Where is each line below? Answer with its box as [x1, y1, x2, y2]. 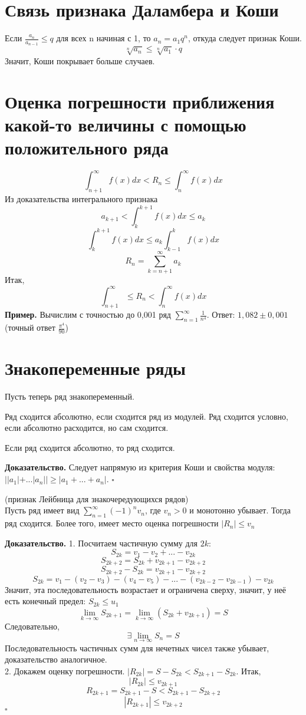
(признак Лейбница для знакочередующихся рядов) [5, 492, 189, 505]
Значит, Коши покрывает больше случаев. [5, 54, 155, 67]
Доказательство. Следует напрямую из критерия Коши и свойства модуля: [5, 461, 275, 473]
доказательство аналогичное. [5, 653, 107, 665]
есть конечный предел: [5, 595, 86, 607]
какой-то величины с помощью [5, 112, 246, 136]
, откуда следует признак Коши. [187, 32, 302, 44]
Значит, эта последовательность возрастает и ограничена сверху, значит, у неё [5, 583, 287, 595]
